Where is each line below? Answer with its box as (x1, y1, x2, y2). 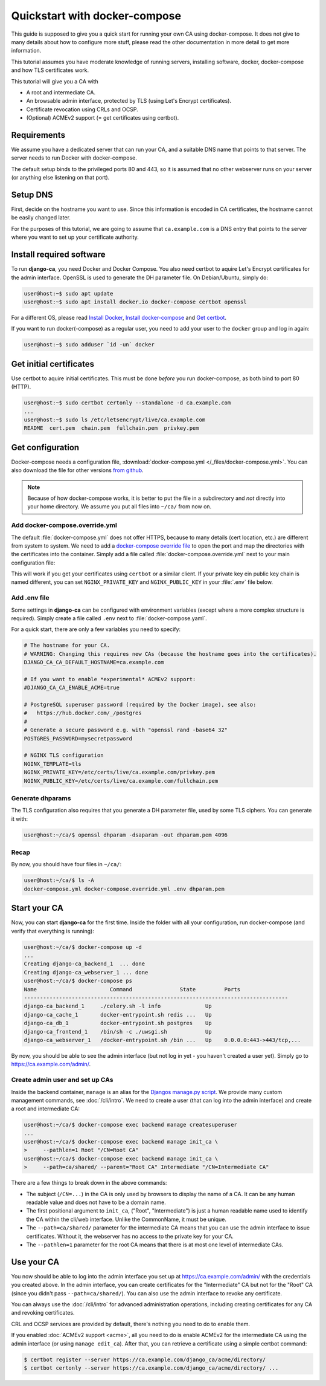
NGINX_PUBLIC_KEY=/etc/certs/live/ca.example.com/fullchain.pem (24, 777, 219, 784)
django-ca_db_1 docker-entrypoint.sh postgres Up (24, 1020, 212, 1027)
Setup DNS (11, 189, 54, 199)
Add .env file (11, 594, 50, 602)
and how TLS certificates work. (11, 66, 89, 74)
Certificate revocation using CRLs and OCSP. (26, 106, 138, 113)
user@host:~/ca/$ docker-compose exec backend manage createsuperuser (24, 1121, 238, 1129)
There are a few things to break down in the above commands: (11, 1179, 167, 1187)
